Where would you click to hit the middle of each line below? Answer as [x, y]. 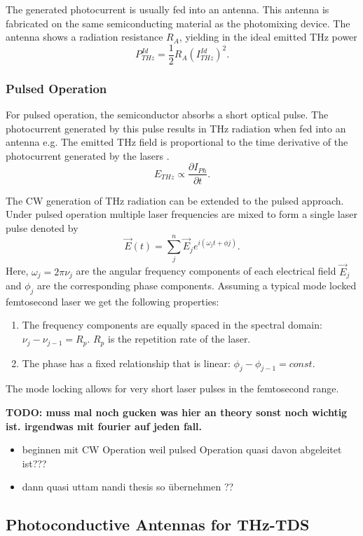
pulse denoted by [42, 227]
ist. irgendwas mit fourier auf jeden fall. [104, 426]
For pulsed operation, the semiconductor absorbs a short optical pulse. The [167, 115]
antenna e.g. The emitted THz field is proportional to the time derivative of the [177, 142]
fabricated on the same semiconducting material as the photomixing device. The [178, 23]
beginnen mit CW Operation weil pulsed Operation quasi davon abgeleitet [182, 449]
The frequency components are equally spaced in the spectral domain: [172, 325]
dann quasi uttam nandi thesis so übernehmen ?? [128, 487]
